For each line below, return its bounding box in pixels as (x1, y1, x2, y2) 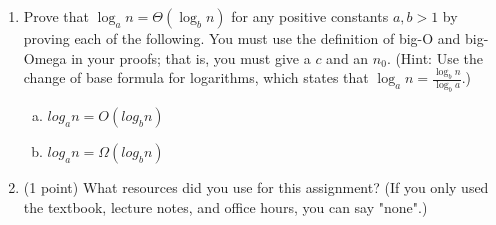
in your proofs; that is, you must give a (71, 47, 311, 68)
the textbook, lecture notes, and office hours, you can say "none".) (23, 196, 428, 217)
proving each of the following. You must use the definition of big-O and (23, 28, 461, 48)
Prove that (23, 6, 89, 26)
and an (326, 47, 369, 68)
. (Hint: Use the (386, 47, 483, 68)
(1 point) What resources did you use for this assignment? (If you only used (23, 177, 489, 198)
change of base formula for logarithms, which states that (23, 67, 369, 88)
